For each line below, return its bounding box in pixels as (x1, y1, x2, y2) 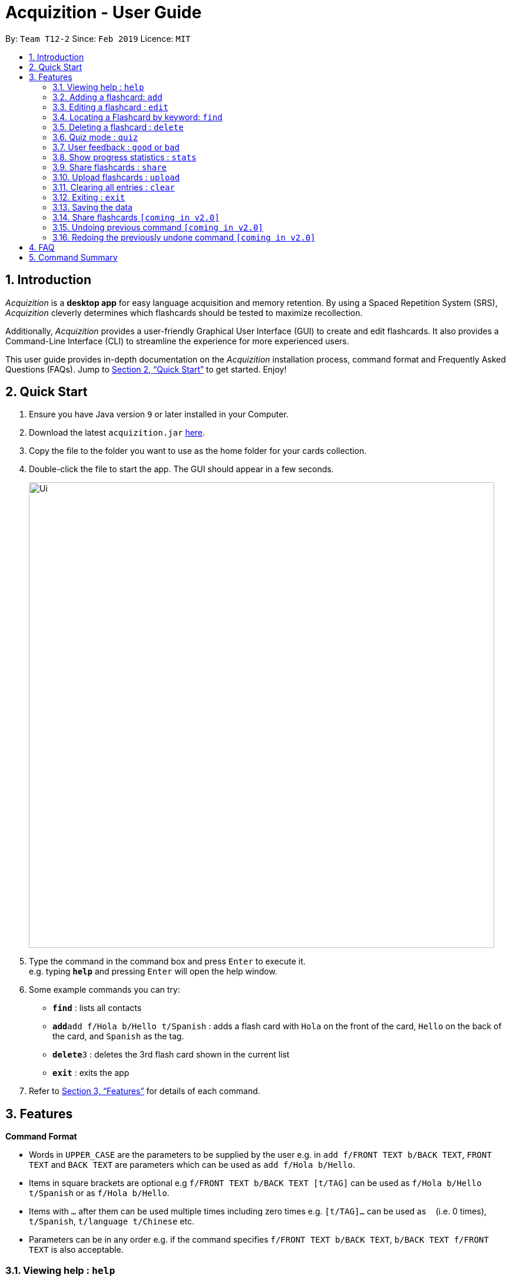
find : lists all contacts (52, 1003, 142, 1013)
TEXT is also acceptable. (29, 1244, 124, 1255)
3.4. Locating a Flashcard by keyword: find (52, 111, 223, 122)
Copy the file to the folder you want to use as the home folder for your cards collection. (29, 446, 367, 456)
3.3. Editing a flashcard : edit (52, 101, 168, 112)
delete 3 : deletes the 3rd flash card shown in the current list (52, 1049, 290, 1060)
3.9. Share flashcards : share (52, 162, 167, 172)
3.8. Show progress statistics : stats (52, 152, 197, 162)
